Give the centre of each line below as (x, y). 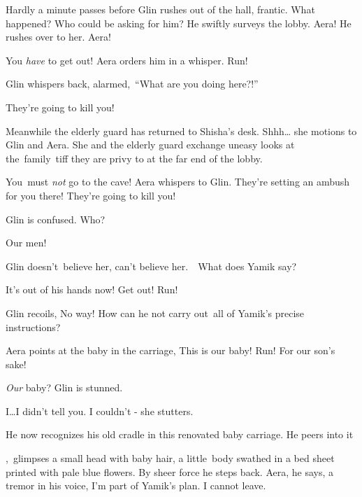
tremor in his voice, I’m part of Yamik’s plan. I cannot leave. (136, 485)
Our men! (26, 243)
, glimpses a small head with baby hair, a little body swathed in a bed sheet (170, 458)
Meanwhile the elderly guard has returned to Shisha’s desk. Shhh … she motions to (181, 131)
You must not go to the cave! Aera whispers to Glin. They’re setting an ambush (178, 182)
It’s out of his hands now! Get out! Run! (92, 289)
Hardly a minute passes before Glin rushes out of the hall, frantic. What (160, 9)
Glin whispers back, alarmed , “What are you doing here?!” (132, 84)
